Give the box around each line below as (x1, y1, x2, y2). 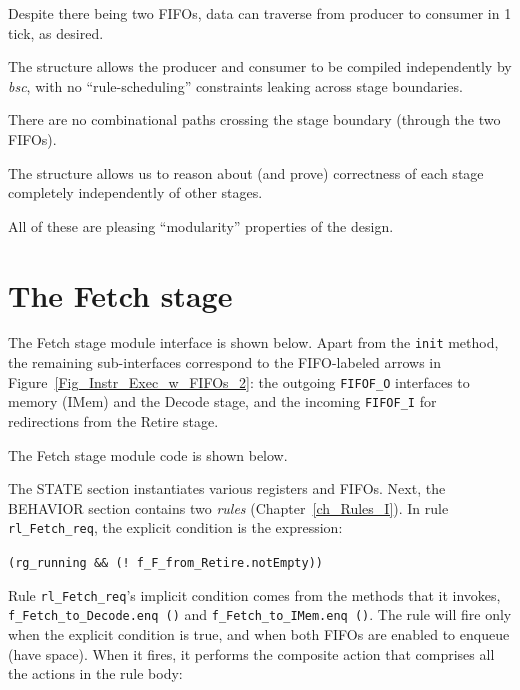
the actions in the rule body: (8, 663, 183, 684)
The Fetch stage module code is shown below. (8, 444, 288, 465)
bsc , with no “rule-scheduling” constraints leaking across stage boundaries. (8, 75, 463, 96)
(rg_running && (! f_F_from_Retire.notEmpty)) (8, 556, 323, 571)
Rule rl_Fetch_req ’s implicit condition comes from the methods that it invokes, (8, 584, 501, 605)
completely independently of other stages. (8, 182, 263, 203)
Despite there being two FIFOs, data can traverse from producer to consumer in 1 (8, 3, 512, 23)
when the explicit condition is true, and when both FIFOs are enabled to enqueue (8, 624, 510, 645)
